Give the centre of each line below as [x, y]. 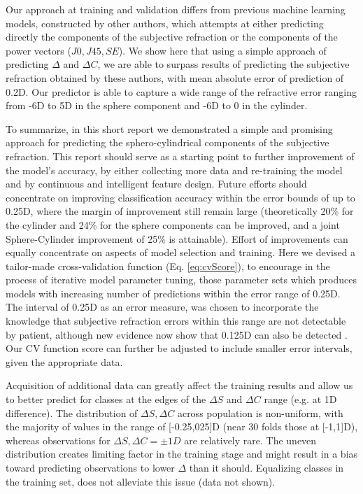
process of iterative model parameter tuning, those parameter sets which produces [181, 280]
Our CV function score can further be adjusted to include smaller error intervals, [179, 348]
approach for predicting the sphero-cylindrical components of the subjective [168, 142]
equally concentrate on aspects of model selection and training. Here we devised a [181, 252]
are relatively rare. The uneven [250, 440]
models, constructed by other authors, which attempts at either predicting [165, 23]
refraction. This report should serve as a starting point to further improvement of [180, 156]
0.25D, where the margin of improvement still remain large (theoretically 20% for [180, 211]
